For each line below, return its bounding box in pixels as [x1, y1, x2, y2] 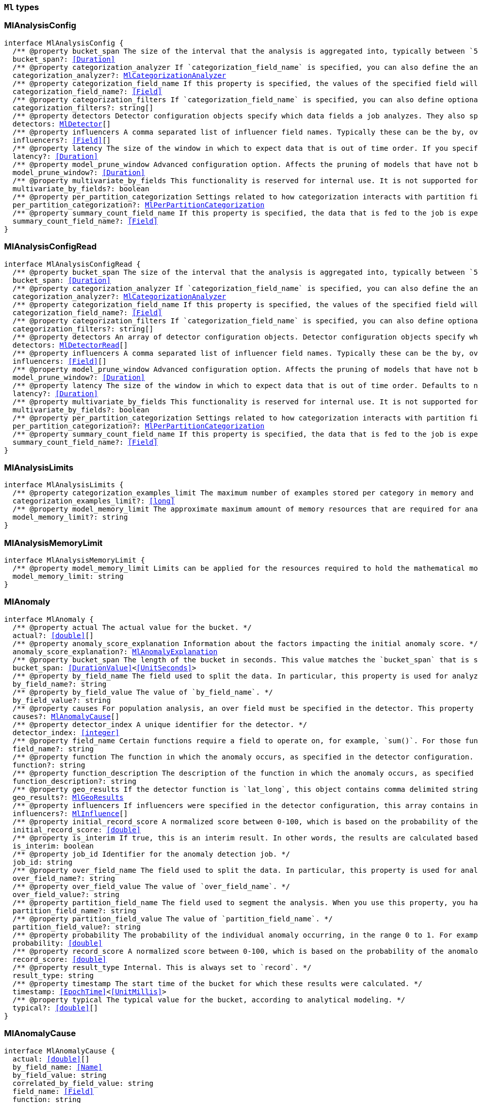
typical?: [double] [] [12, 1003, 98, 1012]
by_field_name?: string [12, 680, 107, 688]
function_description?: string [12, 777, 137, 785]
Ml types [4, 2, 39, 12]
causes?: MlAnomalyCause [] [12, 712, 119, 720]
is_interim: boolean [12, 841, 94, 850]
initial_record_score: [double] [12, 825, 141, 834]
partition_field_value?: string [12, 922, 141, 931]
